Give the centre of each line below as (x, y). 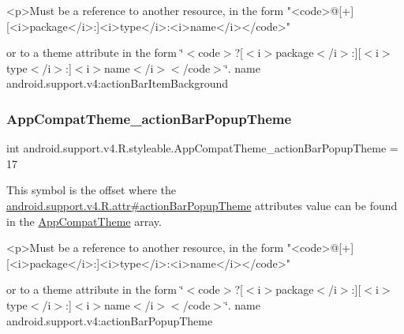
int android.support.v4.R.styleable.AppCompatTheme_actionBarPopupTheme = (202, 148)
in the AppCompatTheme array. (84, 221)
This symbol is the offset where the (91, 190)
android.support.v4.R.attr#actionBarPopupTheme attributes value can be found (202, 205)
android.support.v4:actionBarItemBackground (118, 83)
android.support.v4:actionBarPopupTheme (110, 320)
